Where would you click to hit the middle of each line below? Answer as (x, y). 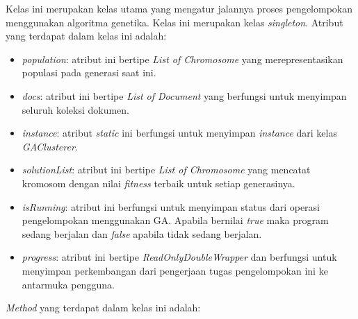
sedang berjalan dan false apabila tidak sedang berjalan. (142, 233)
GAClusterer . (50, 146)
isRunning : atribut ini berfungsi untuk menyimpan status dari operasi (171, 206)
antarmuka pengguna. (68, 284)
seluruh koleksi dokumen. (76, 109)
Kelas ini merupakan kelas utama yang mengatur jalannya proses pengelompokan (179, 8)
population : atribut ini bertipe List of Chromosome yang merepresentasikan (182, 59)
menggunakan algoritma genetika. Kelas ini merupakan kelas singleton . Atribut (174, 22)
